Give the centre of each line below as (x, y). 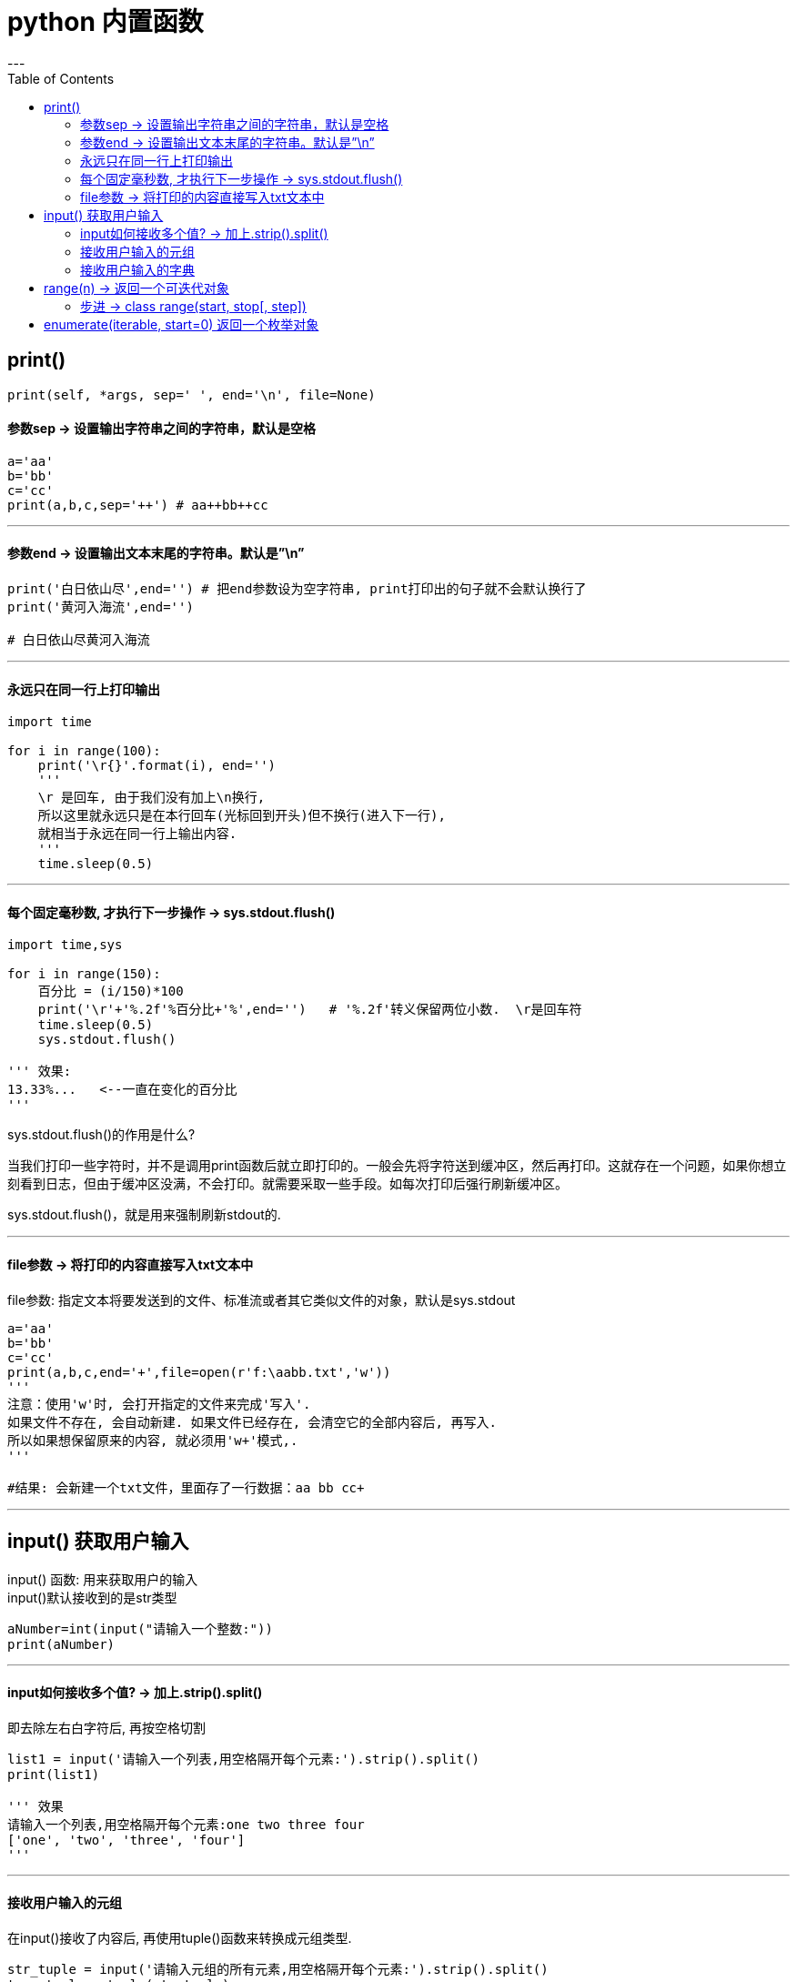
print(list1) (54, 1774)
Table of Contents (61, 78)
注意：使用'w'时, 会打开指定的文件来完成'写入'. (159, 1404)
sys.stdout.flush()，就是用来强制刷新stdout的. (144, 1215)
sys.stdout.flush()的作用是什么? (101, 1135)
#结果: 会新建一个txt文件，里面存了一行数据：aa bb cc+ (186, 1487)
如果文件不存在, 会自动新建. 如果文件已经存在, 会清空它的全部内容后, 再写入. (252, 1422)
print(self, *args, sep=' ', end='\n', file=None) (192, 394)
